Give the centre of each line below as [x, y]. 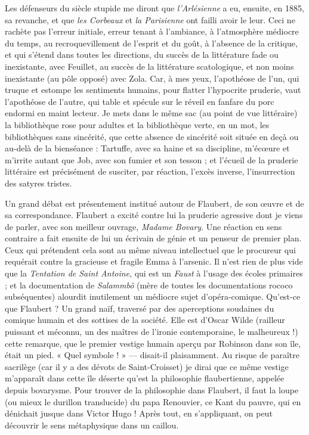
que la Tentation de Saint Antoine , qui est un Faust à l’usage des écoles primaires [154, 273]
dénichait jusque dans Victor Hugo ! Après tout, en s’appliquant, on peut [139, 413]
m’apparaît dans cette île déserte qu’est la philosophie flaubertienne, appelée [145, 378]
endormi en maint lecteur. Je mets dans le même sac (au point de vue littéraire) [151, 113]
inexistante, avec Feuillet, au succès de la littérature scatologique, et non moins [149, 66]
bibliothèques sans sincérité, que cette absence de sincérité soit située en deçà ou [152, 136]
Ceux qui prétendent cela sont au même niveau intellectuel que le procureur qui [150, 249]
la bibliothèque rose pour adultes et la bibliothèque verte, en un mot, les [137, 124]
